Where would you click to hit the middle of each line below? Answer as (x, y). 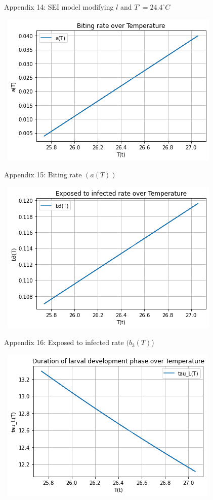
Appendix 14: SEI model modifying (59, 7)
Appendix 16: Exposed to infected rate (64, 342)
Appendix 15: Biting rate (43, 175)
